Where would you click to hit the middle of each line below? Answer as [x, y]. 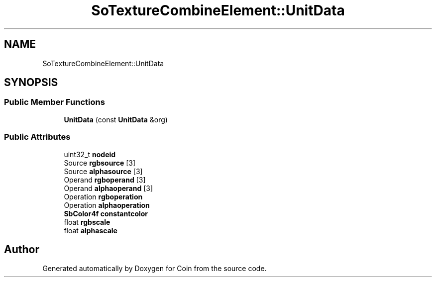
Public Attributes [37, 137]
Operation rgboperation [103, 196]
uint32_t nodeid [90, 154]
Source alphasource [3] [103, 171]
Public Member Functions [54, 102]
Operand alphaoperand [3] [109, 188]
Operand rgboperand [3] [105, 180]
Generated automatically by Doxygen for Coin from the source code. [155, 269]
